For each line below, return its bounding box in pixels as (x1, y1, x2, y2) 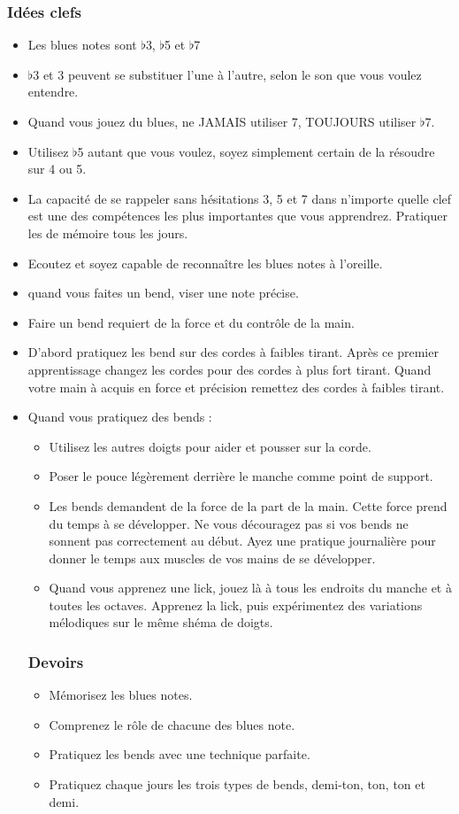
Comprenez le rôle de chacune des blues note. (49, 715, 295, 733)
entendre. (27, 82, 79, 101)
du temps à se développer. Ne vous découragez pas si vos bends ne (49, 514, 409, 532)
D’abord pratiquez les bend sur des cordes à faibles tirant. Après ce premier (27, 343, 439, 361)
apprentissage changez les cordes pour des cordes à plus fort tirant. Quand (27, 360, 432, 378)
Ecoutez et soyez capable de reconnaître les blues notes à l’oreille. (27, 253, 383, 272)
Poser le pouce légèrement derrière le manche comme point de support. (49, 467, 433, 485)
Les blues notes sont (27, 35, 137, 54)
